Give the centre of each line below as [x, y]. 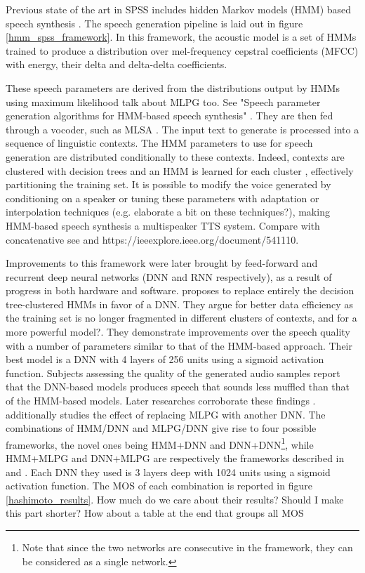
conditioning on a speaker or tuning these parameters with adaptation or [162, 198]
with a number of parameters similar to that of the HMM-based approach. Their [179, 345]
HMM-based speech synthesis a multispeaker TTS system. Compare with [163, 225]
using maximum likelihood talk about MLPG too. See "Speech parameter [163, 101]
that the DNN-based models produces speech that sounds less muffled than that [178, 387]
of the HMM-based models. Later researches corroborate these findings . [161, 401]
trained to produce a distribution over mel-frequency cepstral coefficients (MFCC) [182, 50]
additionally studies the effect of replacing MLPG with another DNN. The [166, 414]
